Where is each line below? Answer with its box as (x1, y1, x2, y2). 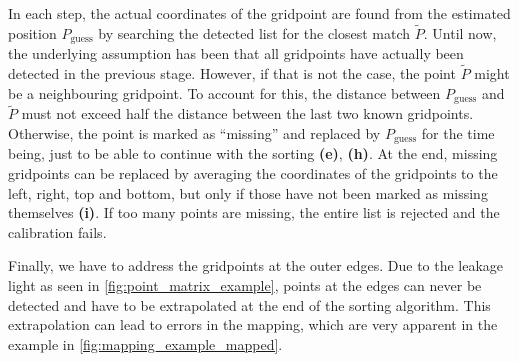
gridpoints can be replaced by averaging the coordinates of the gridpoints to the (8, 162, 498, 183)
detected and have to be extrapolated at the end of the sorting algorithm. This (8, 294, 491, 315)
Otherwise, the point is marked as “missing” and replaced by (8, 122, 381, 143)
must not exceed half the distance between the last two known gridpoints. (21, 103, 474, 124)
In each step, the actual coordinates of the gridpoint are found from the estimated (8, 3, 511, 23)
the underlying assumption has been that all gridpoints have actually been (8, 43, 464, 64)
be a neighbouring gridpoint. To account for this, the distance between (8, 82, 441, 103)
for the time (421, 122, 495, 143)
